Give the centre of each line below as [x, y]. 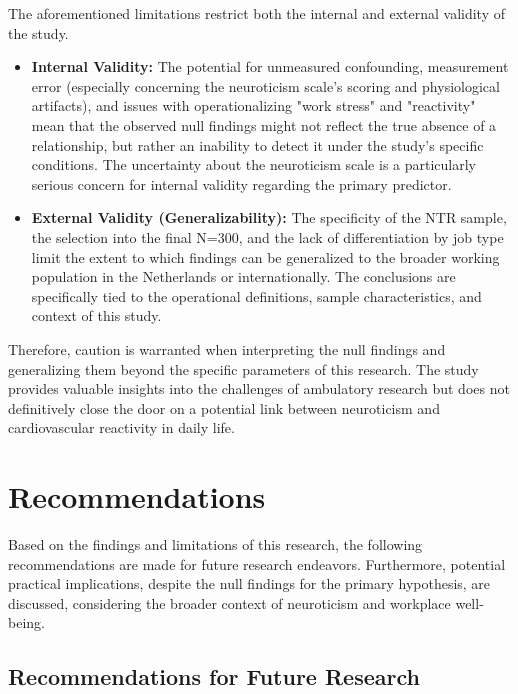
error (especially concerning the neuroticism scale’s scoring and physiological [265, 85]
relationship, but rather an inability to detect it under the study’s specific [257, 144]
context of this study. [96, 315]
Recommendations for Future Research [214, 676]
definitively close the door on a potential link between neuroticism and [224, 407]
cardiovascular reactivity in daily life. [121, 427]
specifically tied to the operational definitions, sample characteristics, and [256, 295]
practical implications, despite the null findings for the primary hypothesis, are [249, 583]
